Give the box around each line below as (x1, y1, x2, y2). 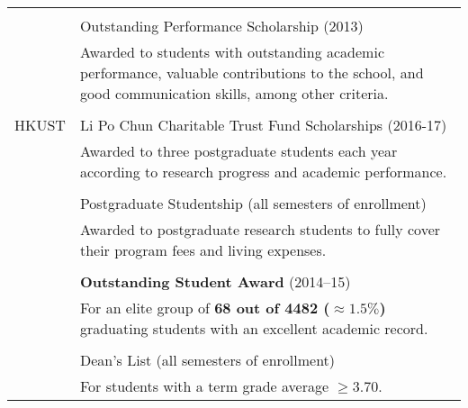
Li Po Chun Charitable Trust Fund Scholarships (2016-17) (79, 114, 447, 135)
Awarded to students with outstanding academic (79, 41, 385, 62)
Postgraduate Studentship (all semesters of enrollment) (79, 193, 427, 213)
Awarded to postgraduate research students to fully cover (79, 219, 441, 240)
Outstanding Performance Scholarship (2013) (79, 15, 364, 36)
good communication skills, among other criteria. (79, 83, 389, 104)
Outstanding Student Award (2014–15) (79, 271, 351, 292)
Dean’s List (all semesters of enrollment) (79, 349, 336, 370)
